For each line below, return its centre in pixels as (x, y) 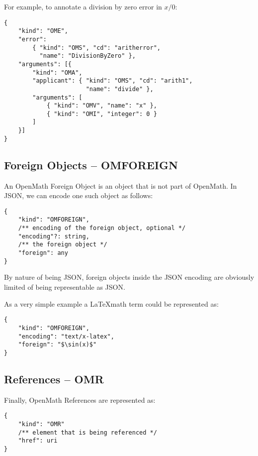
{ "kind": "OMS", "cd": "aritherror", (96, 48)
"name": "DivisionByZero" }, (87, 56)
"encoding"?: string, (54, 236)
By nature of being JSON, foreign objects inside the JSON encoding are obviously (129, 277)
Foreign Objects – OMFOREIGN (91, 165)
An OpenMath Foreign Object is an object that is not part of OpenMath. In (121, 185)
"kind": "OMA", (57, 72)
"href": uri (38, 441)
